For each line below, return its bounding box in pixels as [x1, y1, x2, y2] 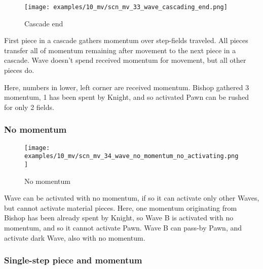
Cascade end [24, 18, 63, 28]
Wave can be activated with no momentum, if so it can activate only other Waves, [4, 193, 259, 203]
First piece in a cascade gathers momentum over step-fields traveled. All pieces [4, 35, 248, 46]
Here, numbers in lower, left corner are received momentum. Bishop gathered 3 [4, 82, 249, 92]
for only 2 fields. [4, 101, 54, 112]
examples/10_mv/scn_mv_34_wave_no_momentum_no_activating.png [24, 152, 239, 160]
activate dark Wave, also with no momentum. [4, 232, 145, 243]
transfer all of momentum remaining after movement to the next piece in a [4, 45, 236, 55]
